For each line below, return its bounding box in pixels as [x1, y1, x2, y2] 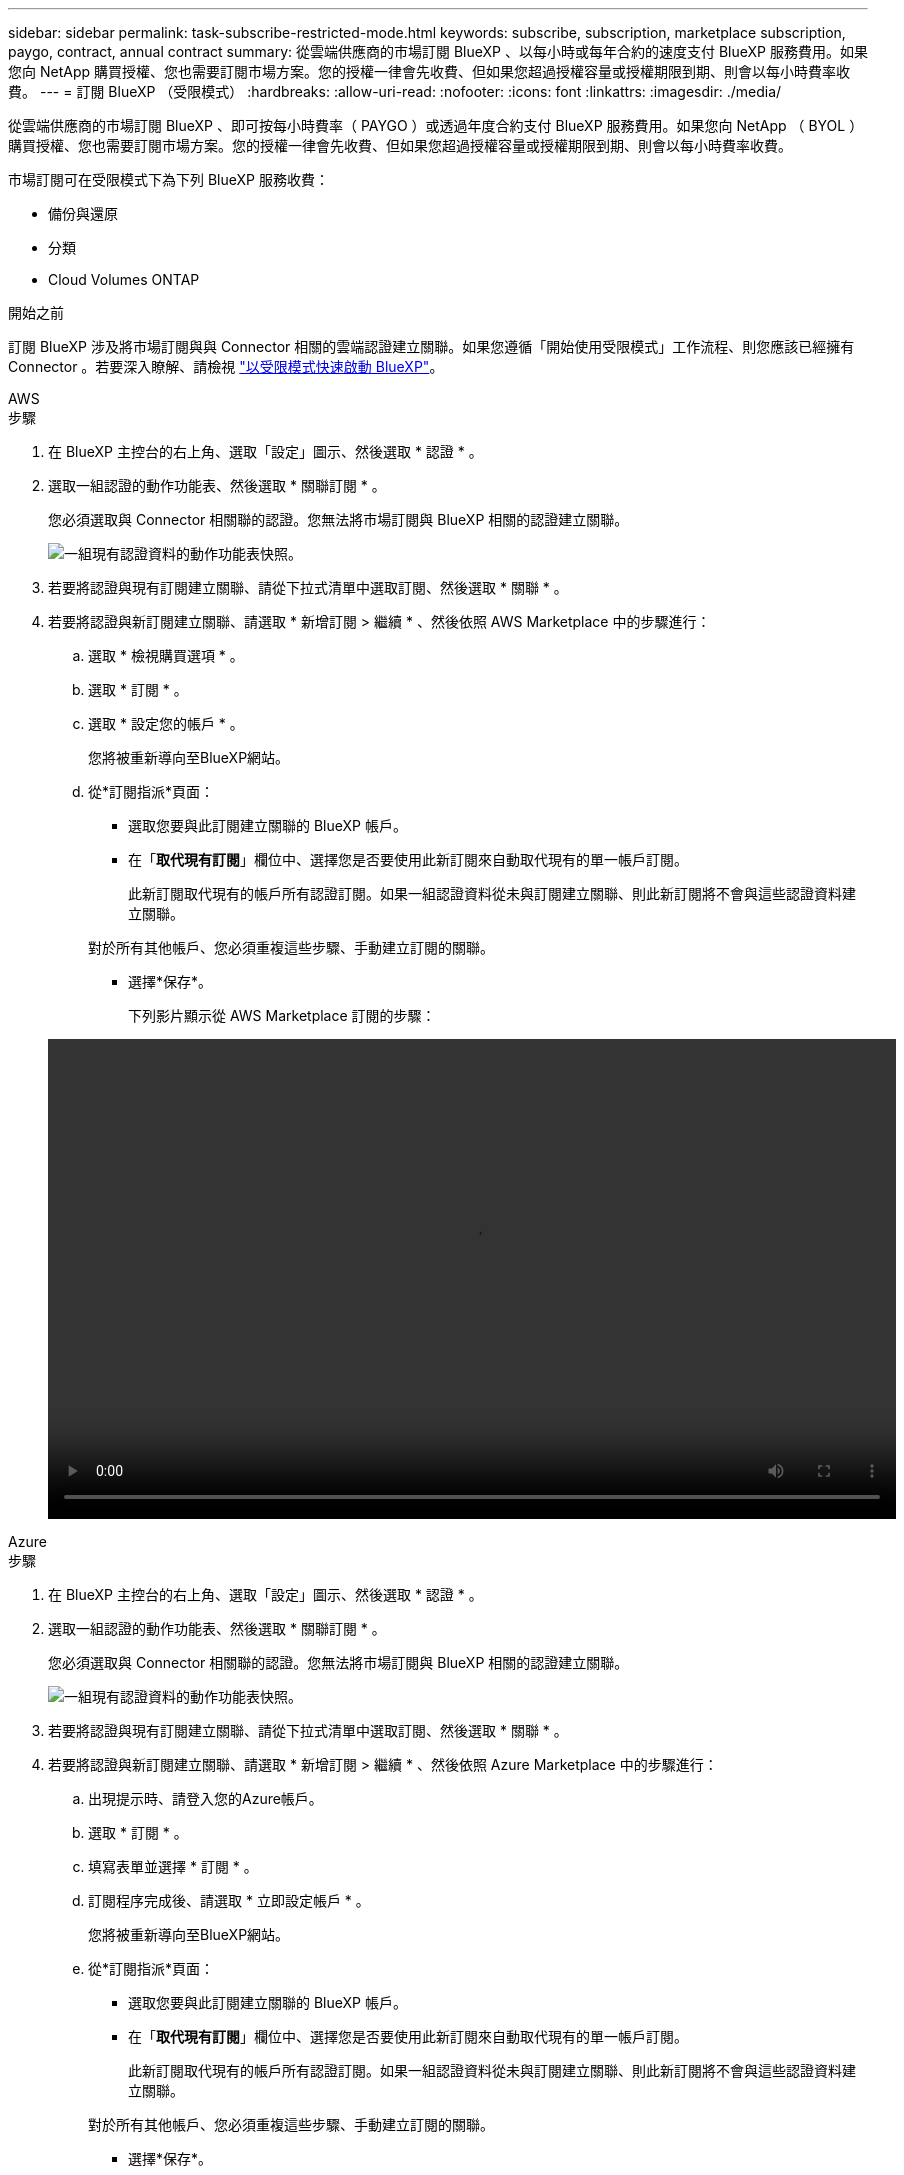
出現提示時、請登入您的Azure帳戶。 [88, 1790, 323, 1807]
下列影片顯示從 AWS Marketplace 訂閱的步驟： [128, 1007, 436, 1024]
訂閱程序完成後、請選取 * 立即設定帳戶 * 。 [88, 1892, 370, 1909]
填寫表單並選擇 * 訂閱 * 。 [88, 1858, 258, 1875]
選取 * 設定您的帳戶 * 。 [88, 715, 244, 732]
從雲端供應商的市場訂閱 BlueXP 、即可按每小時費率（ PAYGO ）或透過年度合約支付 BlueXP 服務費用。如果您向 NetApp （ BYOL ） [8, 117, 864, 134]
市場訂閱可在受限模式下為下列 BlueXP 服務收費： [8, 171, 329, 188]
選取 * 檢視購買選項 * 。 [88, 647, 244, 664]
